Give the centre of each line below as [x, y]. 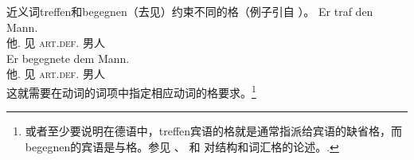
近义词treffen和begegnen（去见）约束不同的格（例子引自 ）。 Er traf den [190, 11]
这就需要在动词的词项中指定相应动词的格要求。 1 [131, 91]
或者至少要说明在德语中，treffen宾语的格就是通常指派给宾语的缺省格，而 [214, 131]
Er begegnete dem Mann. [68, 58]
